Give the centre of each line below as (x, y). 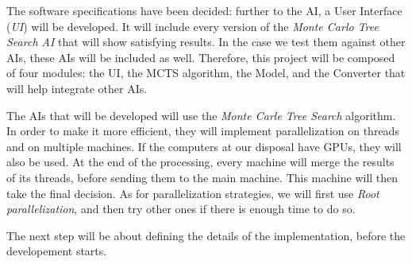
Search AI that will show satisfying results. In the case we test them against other (206, 42)
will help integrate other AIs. (77, 88)
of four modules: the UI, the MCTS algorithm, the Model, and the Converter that (206, 73)
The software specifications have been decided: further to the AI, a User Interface (204, 10)
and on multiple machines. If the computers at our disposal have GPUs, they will (204, 146)
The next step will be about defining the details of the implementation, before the (206, 235)
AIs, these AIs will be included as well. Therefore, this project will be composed (201, 57)
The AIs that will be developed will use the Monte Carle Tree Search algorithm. (201, 115)
